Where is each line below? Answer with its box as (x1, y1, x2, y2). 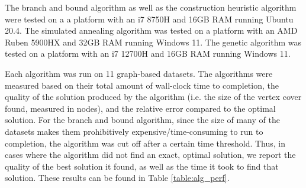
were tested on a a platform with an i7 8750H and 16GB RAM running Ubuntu (5, 12, 294, 25)
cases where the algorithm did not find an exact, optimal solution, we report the (5, 148, 296, 161)
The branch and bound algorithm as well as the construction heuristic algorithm (5, 1, 297, 13)
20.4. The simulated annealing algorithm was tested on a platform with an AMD (5, 24, 298, 37)
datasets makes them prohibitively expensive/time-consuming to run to (5, 125, 263, 137)
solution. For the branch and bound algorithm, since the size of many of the (5, 114, 280, 126)
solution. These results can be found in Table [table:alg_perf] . (5, 171, 230, 184)
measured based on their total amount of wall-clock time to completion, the (5, 79, 279, 91)
